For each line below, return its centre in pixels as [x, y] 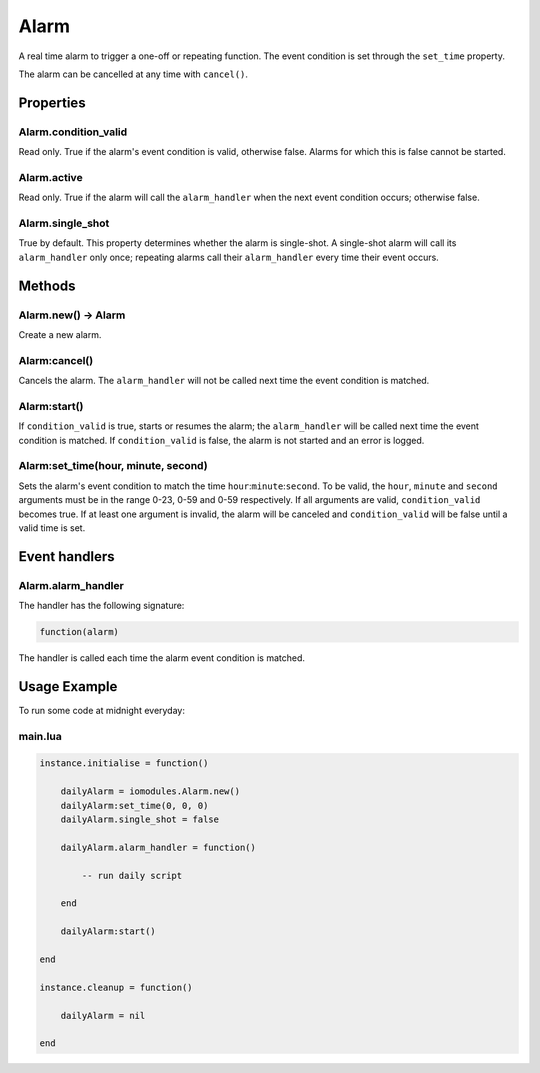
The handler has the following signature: [101, 606]
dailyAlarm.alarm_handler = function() [158, 847]
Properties [52, 102]
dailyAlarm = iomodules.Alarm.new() [150, 791]
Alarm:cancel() [56, 360]
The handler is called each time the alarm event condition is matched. [161, 658]
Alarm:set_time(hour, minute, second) [113, 466]
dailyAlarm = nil [103, 1015]
